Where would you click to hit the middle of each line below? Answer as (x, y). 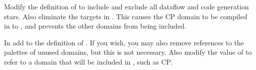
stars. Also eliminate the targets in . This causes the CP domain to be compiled (126, 16)
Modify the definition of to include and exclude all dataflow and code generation (127, 6)
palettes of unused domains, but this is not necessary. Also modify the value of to (128, 52)
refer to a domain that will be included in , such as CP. (88, 61)
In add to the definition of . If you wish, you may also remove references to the (124, 42)
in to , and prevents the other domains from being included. (95, 26)
